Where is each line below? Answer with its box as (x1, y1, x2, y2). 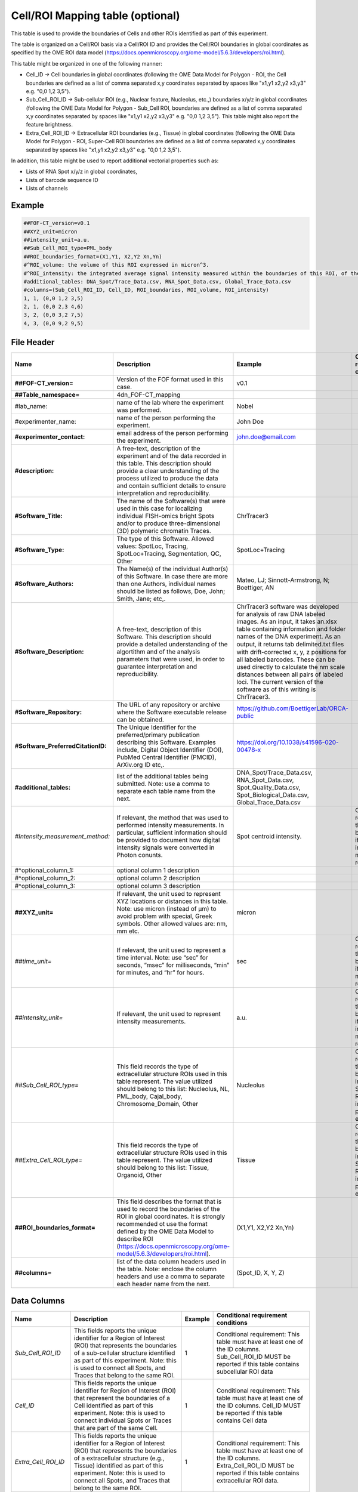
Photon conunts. (116, 851, 163, 859)
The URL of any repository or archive (116, 701, 221, 709)
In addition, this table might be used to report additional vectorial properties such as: (11, 157, 219, 164)
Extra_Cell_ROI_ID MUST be (216, 1461, 295, 1469)
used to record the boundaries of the (116, 1205, 220, 1213)
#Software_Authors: (14, 579, 74, 588)
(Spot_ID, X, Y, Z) (236, 1269, 285, 1277)
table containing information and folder (236, 625, 346, 633)
